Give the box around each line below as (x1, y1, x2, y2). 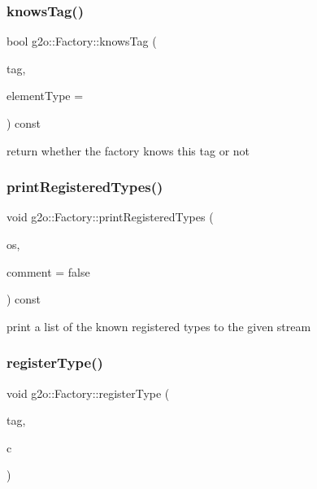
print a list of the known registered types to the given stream (7, 317, 311, 334)
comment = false (7, 263, 90, 280)
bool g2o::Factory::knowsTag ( (7, 33, 157, 50)
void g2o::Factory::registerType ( (7, 384, 170, 401)
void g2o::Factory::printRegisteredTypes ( (7, 208, 214, 225)
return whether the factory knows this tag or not (7, 142, 250, 159)
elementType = (7, 87, 84, 104)
